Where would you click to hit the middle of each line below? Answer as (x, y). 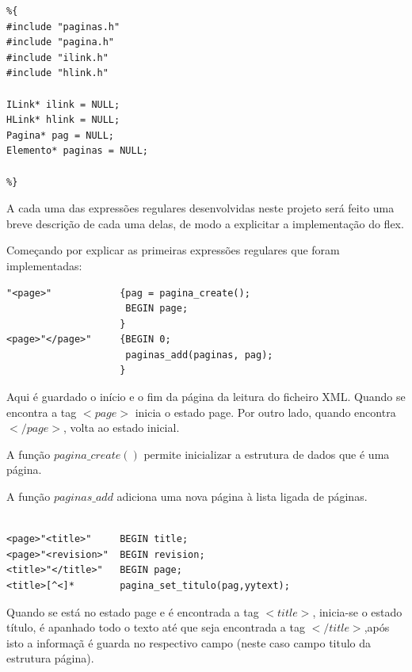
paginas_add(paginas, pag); (199, 355)
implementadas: (44, 265)
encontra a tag (42, 412)
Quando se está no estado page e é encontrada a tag (133, 611)
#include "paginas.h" (63, 27)
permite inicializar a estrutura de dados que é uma (267, 454)
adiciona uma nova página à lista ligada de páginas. (242, 496)
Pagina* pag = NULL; (61, 135)
